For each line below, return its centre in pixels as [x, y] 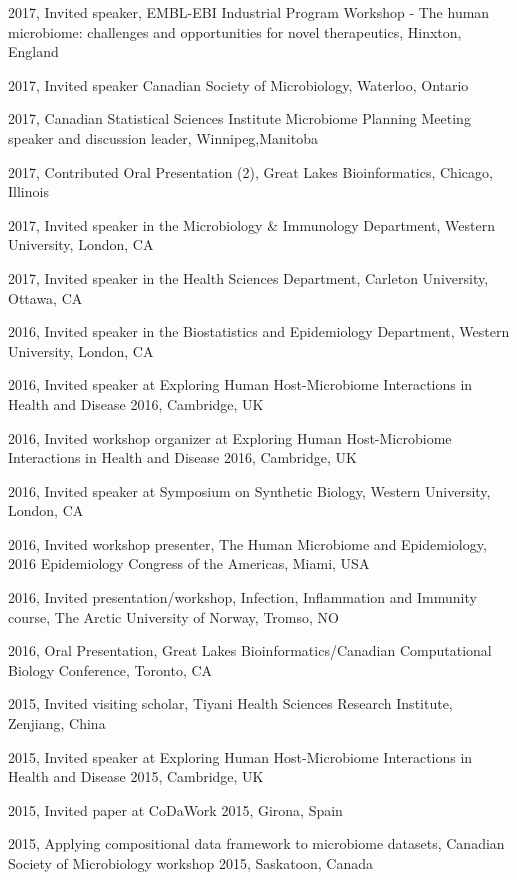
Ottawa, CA [45, 297]
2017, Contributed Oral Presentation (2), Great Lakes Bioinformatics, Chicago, [250, 171]
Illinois [28, 191]
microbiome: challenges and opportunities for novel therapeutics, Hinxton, [235, 31]
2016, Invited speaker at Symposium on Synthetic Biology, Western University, [249, 490]
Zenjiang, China [57, 723]
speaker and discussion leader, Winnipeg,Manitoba [163, 137]
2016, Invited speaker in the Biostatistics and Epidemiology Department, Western [259, 331]
